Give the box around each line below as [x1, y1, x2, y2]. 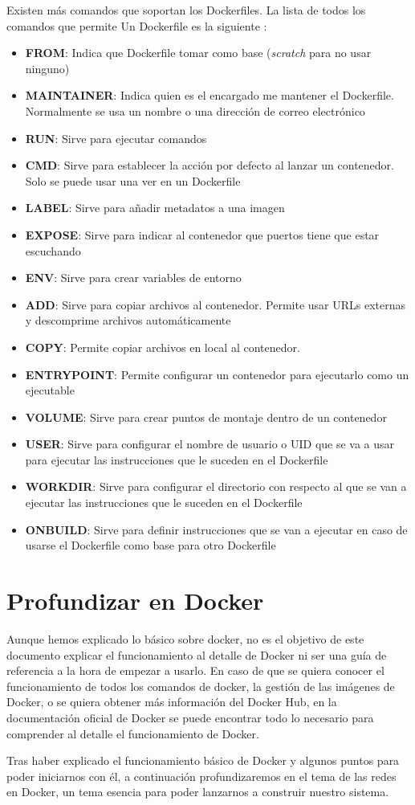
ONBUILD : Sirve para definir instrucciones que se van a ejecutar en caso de [25, 521, 408, 537]
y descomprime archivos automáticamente [25, 312, 231, 329]
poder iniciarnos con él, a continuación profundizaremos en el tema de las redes [6, 767, 397, 784]
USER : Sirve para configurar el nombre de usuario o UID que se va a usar [25, 435, 395, 452]
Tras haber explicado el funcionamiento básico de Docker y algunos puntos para [6, 752, 400, 769]
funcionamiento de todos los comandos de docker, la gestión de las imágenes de [6, 677, 395, 694]
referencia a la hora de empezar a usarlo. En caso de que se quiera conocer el [6, 662, 384, 679]
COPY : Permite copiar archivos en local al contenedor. [25, 338, 300, 355]
